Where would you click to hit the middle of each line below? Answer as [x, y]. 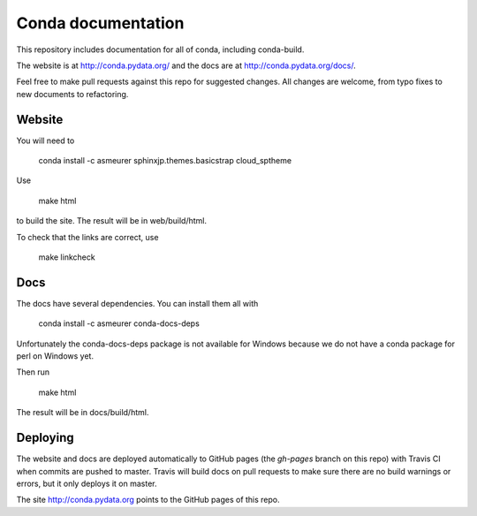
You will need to [45, 140]
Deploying [45, 438]
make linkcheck [67, 257]
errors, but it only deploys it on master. [87, 483]
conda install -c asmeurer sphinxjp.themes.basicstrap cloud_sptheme [165, 161]
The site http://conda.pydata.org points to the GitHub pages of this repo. [148, 500]
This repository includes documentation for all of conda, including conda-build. [160, 49]
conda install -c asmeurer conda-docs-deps [119, 323]
